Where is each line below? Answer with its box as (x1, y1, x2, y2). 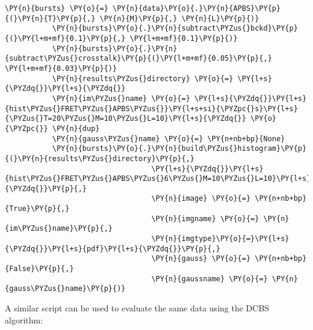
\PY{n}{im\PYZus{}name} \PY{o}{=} (52, 94, 190, 103)
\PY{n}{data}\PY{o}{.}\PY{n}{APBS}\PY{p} (112, 4, 281, 13)
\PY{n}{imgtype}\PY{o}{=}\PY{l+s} (151, 234, 290, 243)
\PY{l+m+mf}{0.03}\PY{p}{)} (5, 64, 117, 73)
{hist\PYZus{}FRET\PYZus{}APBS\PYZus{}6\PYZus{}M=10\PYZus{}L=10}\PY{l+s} (5, 174, 311, 183)
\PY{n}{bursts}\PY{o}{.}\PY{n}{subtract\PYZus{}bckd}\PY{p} (52, 24, 298, 33)
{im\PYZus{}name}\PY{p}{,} (5, 224, 113, 233)
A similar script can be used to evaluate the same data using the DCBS (5, 302, 270, 314)
